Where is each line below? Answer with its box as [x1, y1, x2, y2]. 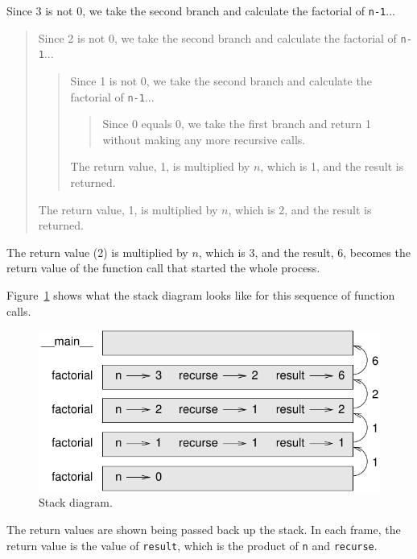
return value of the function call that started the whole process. [6, 259, 320, 276]
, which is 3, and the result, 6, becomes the [198, 243, 411, 260]
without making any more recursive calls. [102, 130, 306, 147]
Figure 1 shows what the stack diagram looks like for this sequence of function [6, 286, 395, 303]
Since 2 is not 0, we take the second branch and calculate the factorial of [38, 29, 397, 46]
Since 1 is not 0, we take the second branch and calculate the [70, 72, 372, 89]
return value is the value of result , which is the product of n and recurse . [6, 536, 378, 553]
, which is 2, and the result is [228, 201, 372, 217]
